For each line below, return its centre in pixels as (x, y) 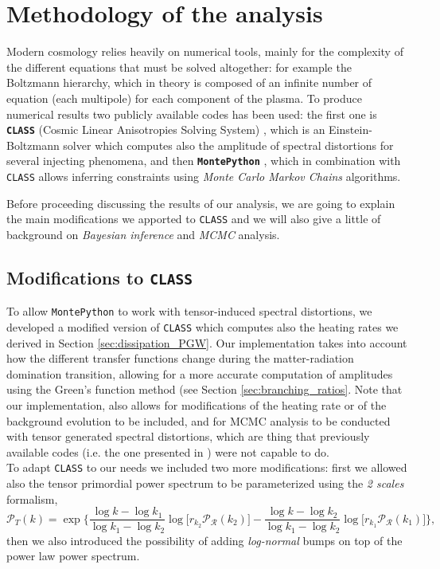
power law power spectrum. (73, 556)
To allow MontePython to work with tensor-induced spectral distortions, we (189, 311)
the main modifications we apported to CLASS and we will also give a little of (194, 219)
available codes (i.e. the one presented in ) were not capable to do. (168, 451)
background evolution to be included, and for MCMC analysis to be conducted (199, 420)
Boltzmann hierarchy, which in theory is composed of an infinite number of (189, 82)
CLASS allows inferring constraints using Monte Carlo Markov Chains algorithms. (204, 176)
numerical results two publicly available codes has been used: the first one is (192, 114)
